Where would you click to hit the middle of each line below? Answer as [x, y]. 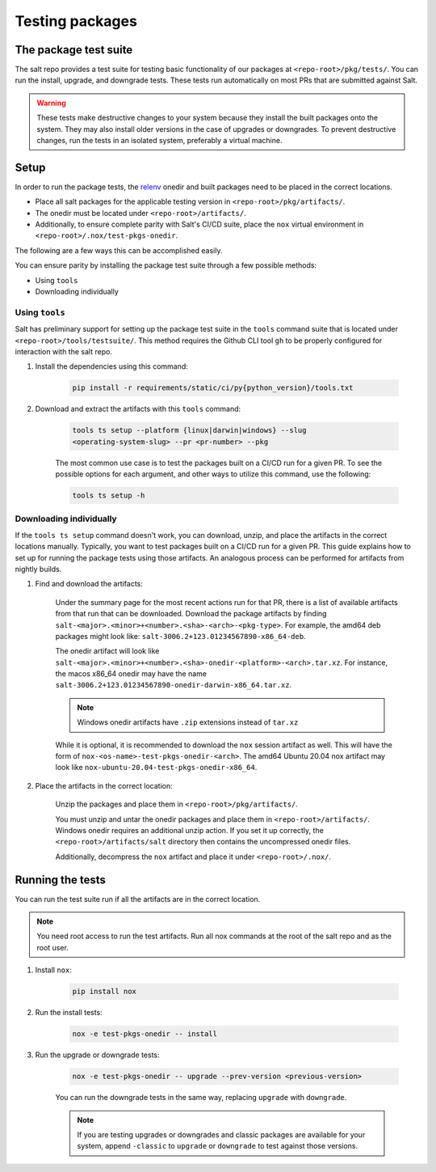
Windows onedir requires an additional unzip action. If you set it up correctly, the [190, 830]
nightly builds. [38, 569]
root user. [52, 947]
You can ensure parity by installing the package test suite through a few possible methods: [166, 265]
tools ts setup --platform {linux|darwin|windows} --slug [189, 430]
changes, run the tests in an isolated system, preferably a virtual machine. [159, 141]
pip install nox [105, 992]
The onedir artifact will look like [107, 651]
